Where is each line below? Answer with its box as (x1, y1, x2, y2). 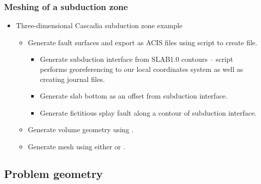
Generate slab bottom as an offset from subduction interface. (40, 90, 228, 101)
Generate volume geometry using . (28, 124, 134, 135)
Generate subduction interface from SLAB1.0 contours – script (40, 54, 233, 64)
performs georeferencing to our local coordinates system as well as (40, 64, 243, 74)
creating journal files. (40, 73, 105, 84)
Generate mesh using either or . (28, 141, 125, 151)
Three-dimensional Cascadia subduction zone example (16, 20, 183, 31)
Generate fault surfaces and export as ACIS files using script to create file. (28, 37, 257, 47)
